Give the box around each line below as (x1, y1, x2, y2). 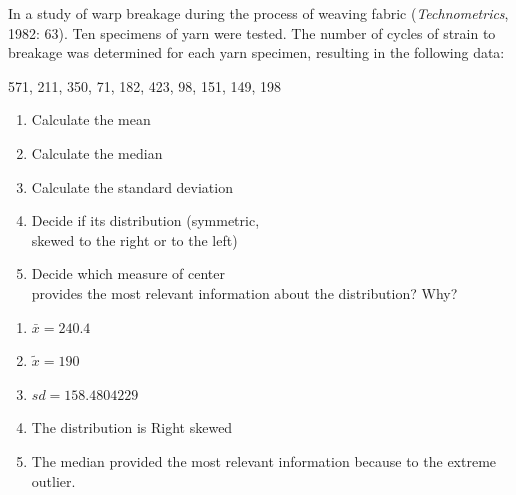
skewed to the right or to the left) (31, 229, 238, 250)
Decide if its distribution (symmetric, (31, 210, 260, 231)
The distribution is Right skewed (31, 417, 233, 438)
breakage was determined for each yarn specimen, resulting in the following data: (8, 42, 505, 63)
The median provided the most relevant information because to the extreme (31, 450, 497, 471)
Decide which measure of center (31, 263, 225, 284)
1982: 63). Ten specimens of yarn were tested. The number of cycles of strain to (8, 22, 496, 43)
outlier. (31, 470, 76, 491)
